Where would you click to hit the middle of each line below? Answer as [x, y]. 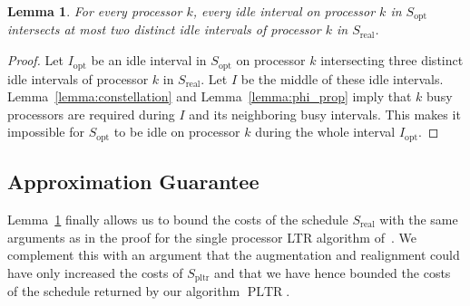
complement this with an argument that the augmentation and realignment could [234, 255]
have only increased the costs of [95, 272]
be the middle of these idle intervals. [342, 78]
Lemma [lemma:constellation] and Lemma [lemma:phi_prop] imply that [210, 96]
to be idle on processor [177, 132]
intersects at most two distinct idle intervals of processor [164, 29]
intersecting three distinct [392, 60]
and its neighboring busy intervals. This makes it [325, 114]
